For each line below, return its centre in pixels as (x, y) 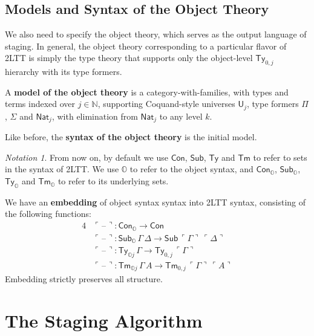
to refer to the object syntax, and (191, 169)
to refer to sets (280, 157)
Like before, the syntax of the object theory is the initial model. (131, 137)
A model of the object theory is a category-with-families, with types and (147, 92)
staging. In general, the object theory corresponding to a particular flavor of (146, 46)
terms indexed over (40, 104)
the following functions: (48, 214)
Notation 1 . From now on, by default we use (87, 157)
